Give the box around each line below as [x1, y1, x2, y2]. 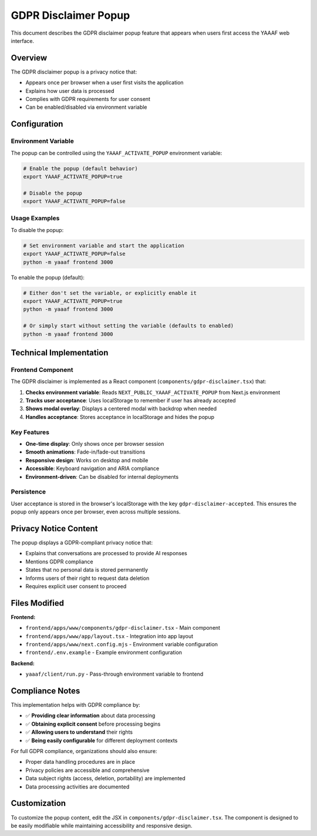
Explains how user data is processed [25, 87, 114, 94]
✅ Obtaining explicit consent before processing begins [25, 720, 161, 727]
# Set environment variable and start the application [23, 242, 184, 249]
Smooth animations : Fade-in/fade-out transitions [25, 448, 146, 455]
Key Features [11, 428, 50, 436]
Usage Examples [11, 214, 60, 223]
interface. [11, 37, 35, 44]
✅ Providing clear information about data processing [25, 712, 156, 719]
